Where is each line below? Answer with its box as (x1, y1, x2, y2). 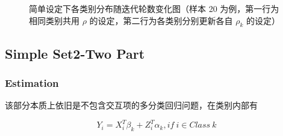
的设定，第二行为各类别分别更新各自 (89, 14, 233, 26)
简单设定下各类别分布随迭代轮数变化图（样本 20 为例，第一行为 (29, 2, 279, 14)
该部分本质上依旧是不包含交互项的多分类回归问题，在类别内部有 (5, 99, 258, 111)
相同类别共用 (29, 14, 79, 26)
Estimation (5, 75, 59, 90)
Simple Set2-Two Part (5, 44, 145, 62)
